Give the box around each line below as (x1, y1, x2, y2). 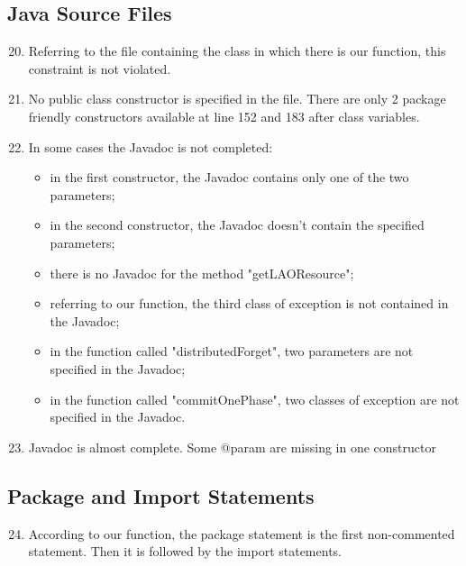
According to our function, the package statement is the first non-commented (28, 524, 455, 543)
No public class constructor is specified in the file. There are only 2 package (28, 89, 446, 108)
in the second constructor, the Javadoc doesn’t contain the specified (50, 215, 425, 234)
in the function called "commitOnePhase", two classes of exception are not (50, 389, 460, 408)
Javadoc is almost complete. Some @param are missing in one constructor (28, 437, 436, 456)
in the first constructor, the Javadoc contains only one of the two (50, 168, 409, 187)
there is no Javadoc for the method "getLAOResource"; (50, 263, 354, 282)
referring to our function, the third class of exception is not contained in (50, 294, 449, 313)
